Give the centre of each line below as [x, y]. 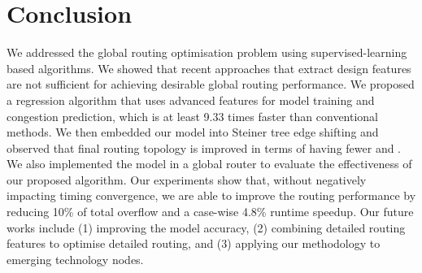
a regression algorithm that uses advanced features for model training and [191, 100]
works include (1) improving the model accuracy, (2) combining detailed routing [206, 227]
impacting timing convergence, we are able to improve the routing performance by [211, 195]
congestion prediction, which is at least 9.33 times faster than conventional [193, 116]
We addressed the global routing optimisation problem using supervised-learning [207, 52]
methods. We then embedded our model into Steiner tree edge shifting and [193, 132]
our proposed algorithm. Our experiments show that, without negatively [187, 179]
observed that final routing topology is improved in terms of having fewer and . [204, 147]
